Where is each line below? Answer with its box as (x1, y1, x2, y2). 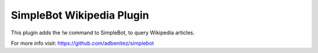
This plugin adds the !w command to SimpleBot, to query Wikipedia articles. (11, 29, 195, 36)
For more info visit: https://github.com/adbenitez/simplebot (11, 40, 154, 47)
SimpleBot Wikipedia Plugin (11, 9, 150, 22)
